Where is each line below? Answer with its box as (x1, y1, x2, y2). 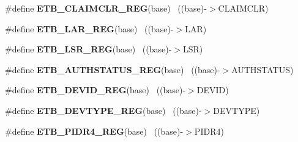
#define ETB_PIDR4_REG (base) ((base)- (5, 124, 184, 137)
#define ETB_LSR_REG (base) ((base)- (5, 43, 172, 55)
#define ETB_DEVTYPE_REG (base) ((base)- (5, 104, 202, 116)
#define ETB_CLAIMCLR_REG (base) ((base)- (5, 2, 207, 14)
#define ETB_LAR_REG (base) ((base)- (5, 22, 174, 35)
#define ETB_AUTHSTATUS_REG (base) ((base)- (5, 63, 220, 76)
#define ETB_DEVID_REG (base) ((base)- (5, 83, 186, 96)
